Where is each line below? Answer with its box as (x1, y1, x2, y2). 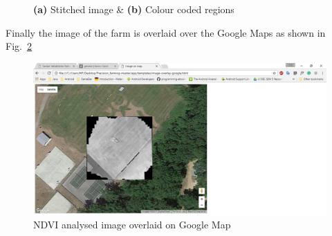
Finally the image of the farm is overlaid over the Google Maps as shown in (6, 25, 326, 39)
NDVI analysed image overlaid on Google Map (33, 217, 231, 232)
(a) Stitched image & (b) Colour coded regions (33, 2, 234, 16)
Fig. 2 (6, 39, 32, 53)
